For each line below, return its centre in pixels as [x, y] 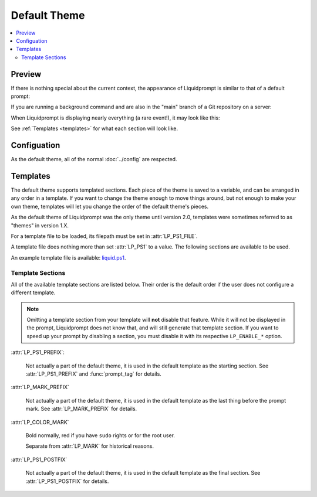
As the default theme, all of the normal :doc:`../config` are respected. [94, 159]
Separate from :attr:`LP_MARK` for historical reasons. [90, 446]
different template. [33, 292]
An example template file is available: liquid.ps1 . [68, 257]
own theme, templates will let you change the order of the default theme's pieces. [110, 206]
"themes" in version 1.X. [40, 225]
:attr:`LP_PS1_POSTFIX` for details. [67, 481]
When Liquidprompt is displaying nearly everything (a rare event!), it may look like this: [115, 118]
